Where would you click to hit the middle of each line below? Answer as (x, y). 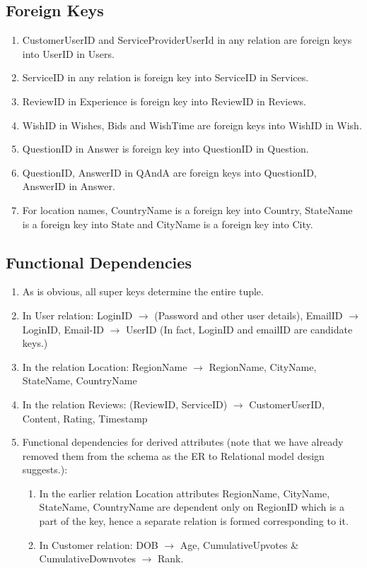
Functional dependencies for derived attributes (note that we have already (183, 442)
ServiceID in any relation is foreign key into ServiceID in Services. (165, 77)
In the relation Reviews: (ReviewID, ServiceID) (125, 404)
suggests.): (45, 469)
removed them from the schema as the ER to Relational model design (173, 455)
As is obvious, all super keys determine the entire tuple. (143, 291)
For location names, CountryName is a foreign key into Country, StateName (187, 209)
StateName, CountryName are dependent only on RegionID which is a (192, 507)
